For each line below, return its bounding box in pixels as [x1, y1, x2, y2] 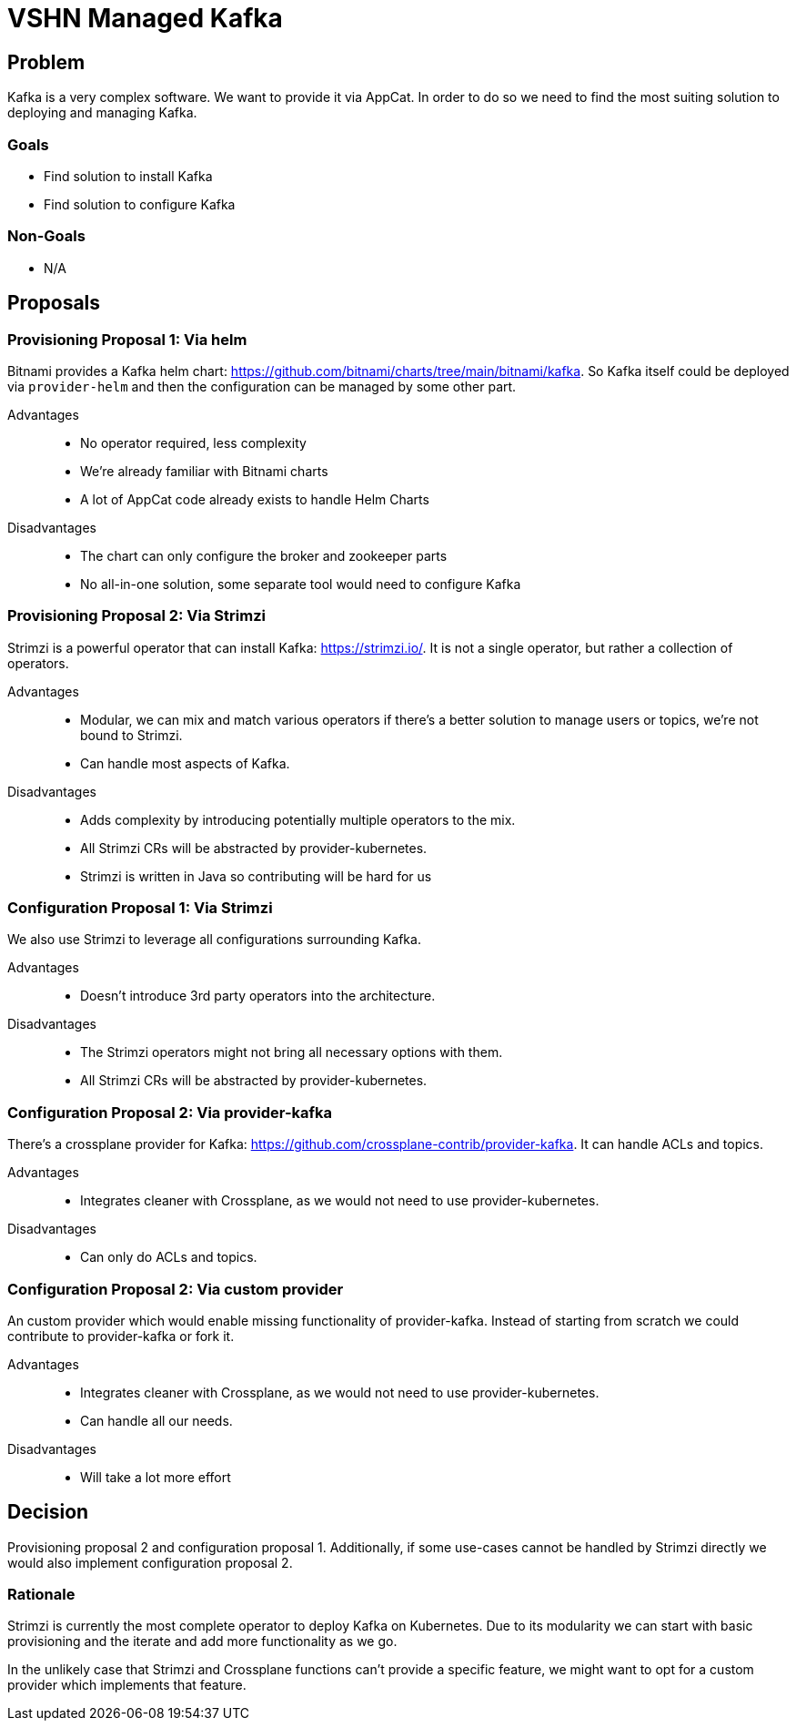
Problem [7, 50, 86, 74]
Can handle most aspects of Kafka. [80, 755, 290, 771]
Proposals [7, 291, 101, 315]
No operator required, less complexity [80, 434, 307, 451]
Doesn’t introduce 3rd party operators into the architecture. [80, 988, 436, 1004]
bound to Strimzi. [80, 727, 183, 743]
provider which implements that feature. [7, 1677, 247, 1693]
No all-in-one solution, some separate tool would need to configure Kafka [80, 575, 521, 592]
